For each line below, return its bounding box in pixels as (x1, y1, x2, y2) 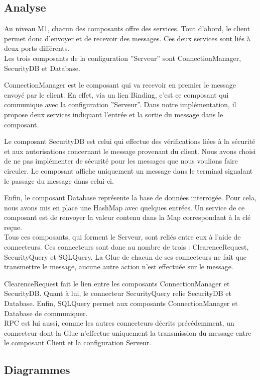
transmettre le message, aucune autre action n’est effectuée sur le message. (4, 261, 233, 272)
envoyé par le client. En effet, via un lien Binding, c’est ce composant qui (4, 89, 229, 100)
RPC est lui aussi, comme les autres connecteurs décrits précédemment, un (4, 318, 234, 328)
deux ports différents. (4, 43, 70, 53)
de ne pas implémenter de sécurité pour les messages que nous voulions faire (4, 156, 238, 166)
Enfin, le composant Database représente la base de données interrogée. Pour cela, (4, 192, 256, 203)
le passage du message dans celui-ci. (4, 175, 114, 186)
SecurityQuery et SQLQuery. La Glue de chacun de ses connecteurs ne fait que (4, 251, 247, 262)
